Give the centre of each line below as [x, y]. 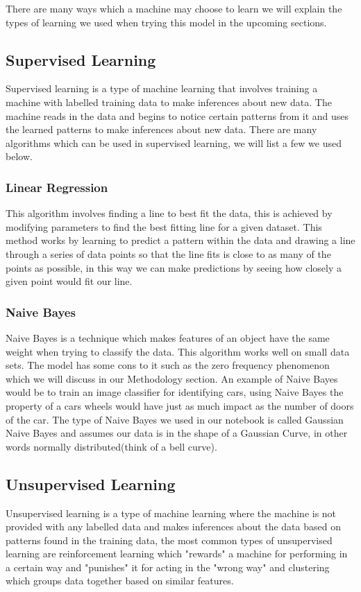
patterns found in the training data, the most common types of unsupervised [169, 540]
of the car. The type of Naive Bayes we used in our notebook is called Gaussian [175, 419]
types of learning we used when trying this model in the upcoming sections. [166, 22]
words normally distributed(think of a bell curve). [111, 446]
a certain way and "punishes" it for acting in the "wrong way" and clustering [168, 567]
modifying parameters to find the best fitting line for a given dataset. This [164, 226]
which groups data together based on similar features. [120, 581]
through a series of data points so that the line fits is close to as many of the [168, 253]
